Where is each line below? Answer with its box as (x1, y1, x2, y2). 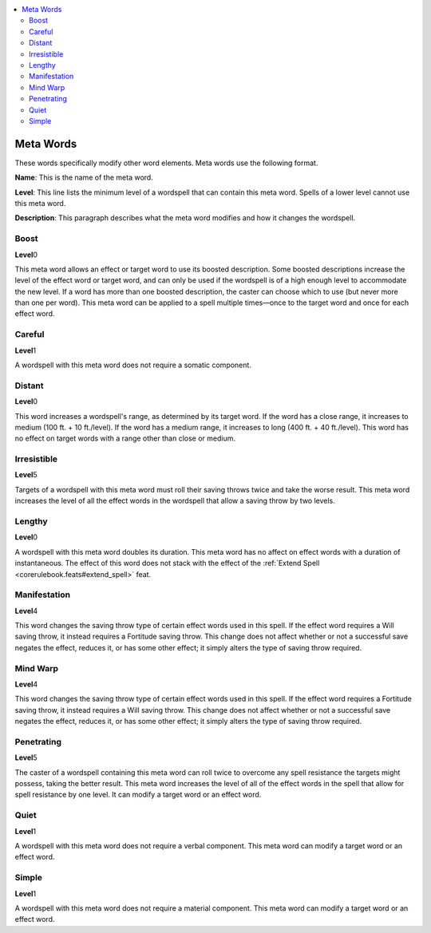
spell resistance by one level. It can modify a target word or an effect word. (14, 790, 262, 800)
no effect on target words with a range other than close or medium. (14, 433, 235, 443)
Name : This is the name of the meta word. (14, 172, 153, 183)
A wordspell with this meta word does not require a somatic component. (14, 360, 251, 370)
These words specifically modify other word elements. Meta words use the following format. (14, 158, 318, 168)
